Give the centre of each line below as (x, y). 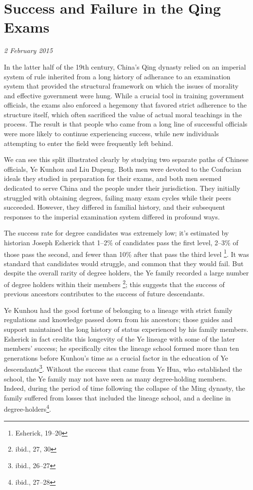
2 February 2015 (28, 50)
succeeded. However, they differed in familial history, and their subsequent (115, 207)
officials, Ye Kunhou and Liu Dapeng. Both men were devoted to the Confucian (123, 169)
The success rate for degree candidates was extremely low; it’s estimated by (117, 233)
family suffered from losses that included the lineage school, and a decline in (117, 397)
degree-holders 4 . (28, 408)
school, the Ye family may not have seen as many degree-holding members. (116, 378)
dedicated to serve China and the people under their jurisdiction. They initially (122, 188)
